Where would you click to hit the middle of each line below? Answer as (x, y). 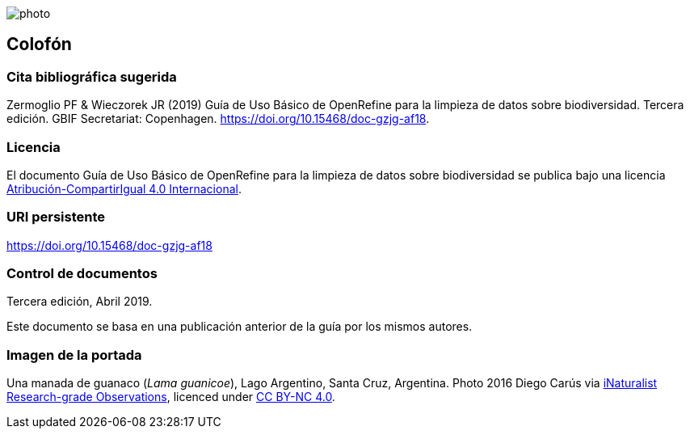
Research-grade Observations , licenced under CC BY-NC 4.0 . (171, 397)
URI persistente (56, 217)
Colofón (39, 44)
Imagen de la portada (74, 355)
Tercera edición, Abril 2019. (80, 302)
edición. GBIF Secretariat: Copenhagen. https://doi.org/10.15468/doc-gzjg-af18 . (218, 119)
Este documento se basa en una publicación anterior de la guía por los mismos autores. (240, 327)
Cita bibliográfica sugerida (92, 76)
